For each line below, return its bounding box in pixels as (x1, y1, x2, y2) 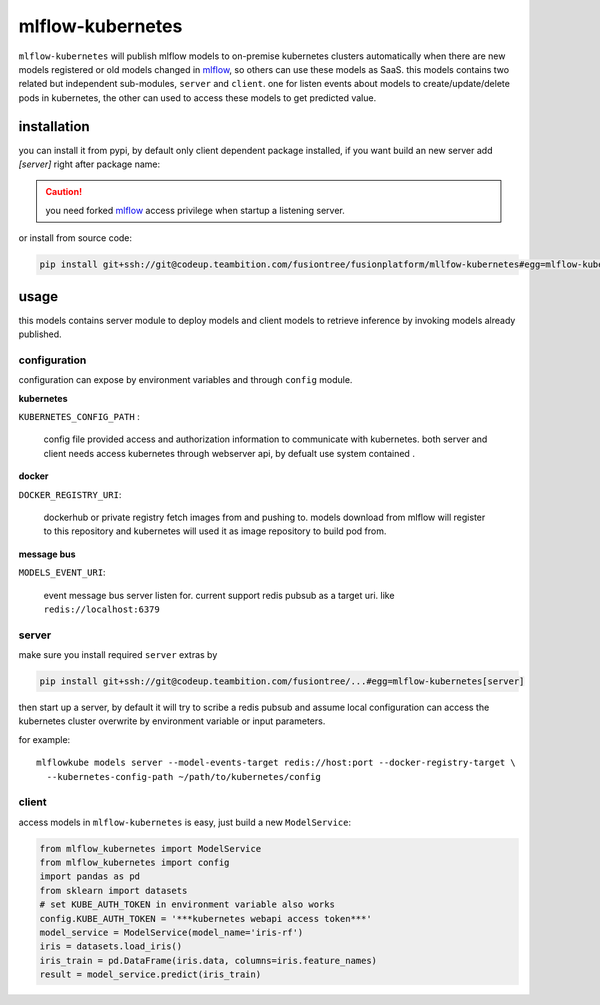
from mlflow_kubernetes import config (39, 857, 230, 869)
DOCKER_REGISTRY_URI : (18, 488, 122, 500)
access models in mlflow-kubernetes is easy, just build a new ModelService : (18, 816, 352, 828)
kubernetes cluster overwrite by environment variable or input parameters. (18, 715, 326, 727)
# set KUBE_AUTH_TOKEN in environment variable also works (39, 899, 335, 910)
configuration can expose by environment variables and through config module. (18, 374, 353, 386)
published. (18, 328, 62, 340)
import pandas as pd (39, 871, 140, 882)
